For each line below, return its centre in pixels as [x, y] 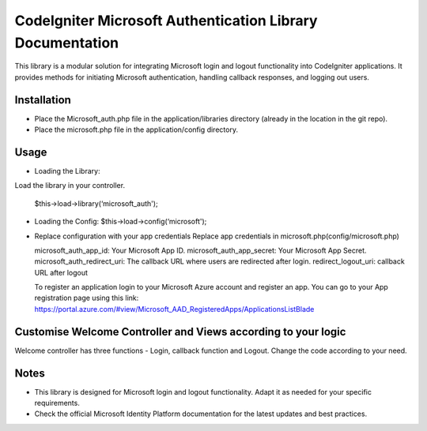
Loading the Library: [67, 171]
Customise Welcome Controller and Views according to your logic [180, 332]
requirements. [57, 403]
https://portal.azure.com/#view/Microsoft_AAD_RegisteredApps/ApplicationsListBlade [174, 309]
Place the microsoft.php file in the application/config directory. [136, 129]
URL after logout [61, 272]
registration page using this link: [87, 298]
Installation [43, 100]
